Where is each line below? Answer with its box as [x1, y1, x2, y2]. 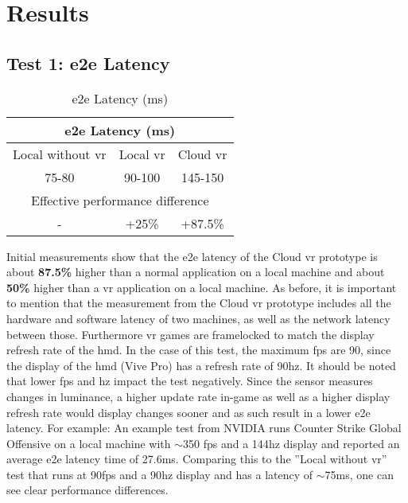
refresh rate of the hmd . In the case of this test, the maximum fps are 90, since [6, 341, 391, 358]
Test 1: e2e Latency [6, 50, 170, 75]
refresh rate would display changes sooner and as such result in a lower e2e [6, 404, 371, 420]
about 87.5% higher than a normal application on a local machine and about [6, 263, 385, 280]
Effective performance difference [31, 190, 209, 209]
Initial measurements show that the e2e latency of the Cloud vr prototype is [6, 248, 378, 264]
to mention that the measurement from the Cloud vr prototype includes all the [6, 294, 391, 311]
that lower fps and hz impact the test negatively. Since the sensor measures [6, 372, 373, 389]
